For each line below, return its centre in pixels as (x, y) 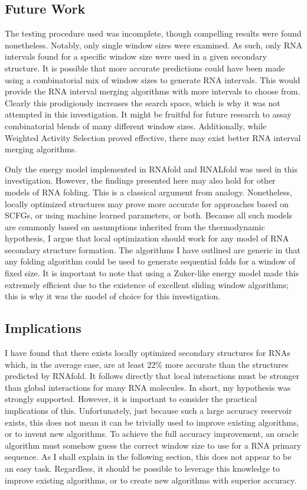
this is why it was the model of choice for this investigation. (113, 296)
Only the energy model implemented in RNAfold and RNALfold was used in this (151, 169)
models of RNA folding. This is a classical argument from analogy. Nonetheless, (148, 192)
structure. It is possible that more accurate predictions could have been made (145, 68)
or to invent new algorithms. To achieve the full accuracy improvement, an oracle (152, 434)
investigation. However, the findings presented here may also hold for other (140, 180)
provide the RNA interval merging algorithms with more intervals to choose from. (153, 91)
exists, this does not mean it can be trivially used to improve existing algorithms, (152, 422)
